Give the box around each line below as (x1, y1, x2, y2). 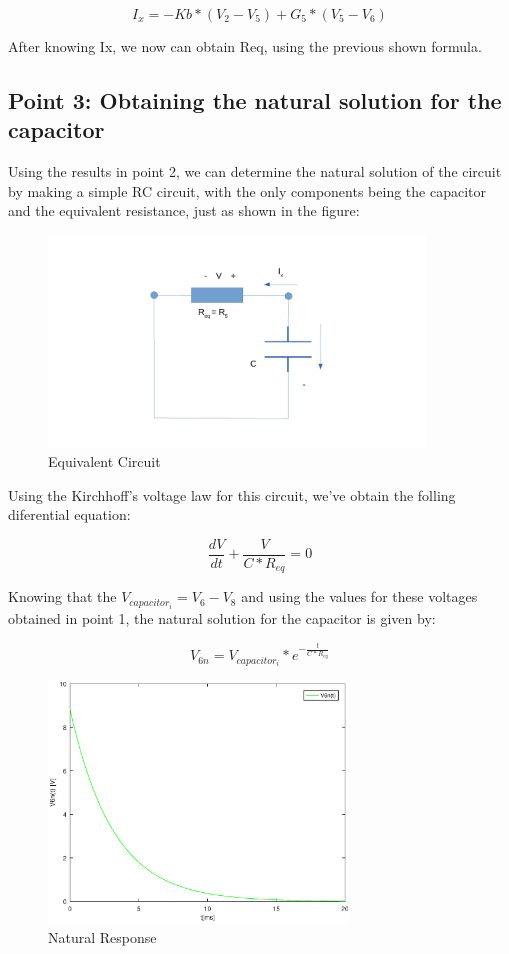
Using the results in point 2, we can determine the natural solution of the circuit (8, 161, 502, 182)
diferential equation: (8, 504, 131, 525)
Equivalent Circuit (48, 451, 161, 472)
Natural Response (48, 926, 157, 947)
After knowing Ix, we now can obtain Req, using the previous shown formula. (8, 36, 482, 56)
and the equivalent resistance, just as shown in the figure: (8, 200, 360, 221)
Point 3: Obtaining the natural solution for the (8, 84, 502, 115)
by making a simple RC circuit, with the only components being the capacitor (8, 180, 486, 201)
